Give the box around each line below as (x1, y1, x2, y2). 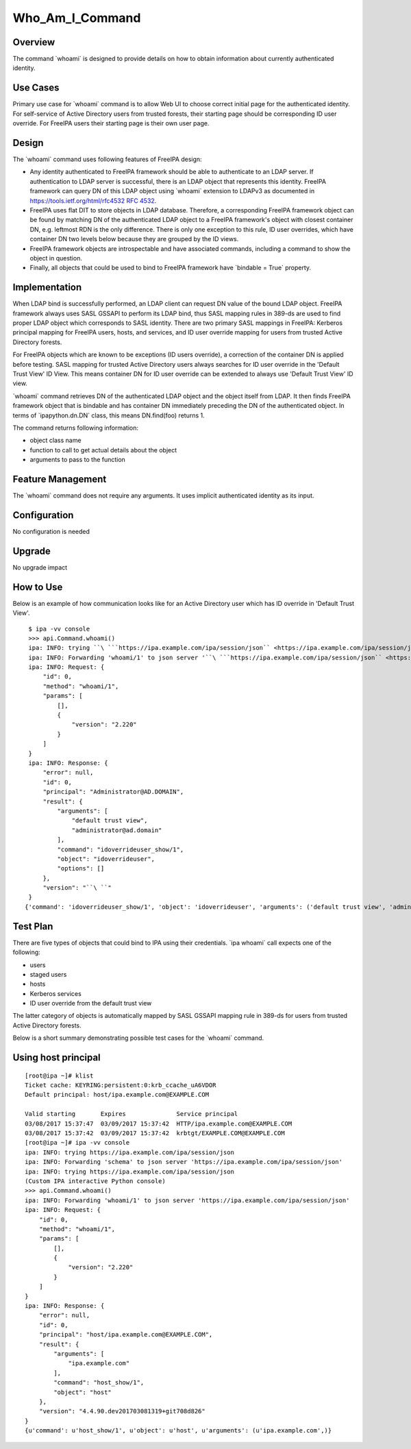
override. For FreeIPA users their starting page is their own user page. (12, 119, 210, 127)
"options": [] (57, 864, 105, 873)
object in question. (29, 254, 82, 262)
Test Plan (12, 921, 53, 932)
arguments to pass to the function (29, 456, 126, 464)
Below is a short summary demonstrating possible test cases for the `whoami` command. (12, 1034, 264, 1042)
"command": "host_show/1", (53, 1378, 145, 1387)
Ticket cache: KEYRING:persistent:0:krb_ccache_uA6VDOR (25, 1082, 216, 1089)
